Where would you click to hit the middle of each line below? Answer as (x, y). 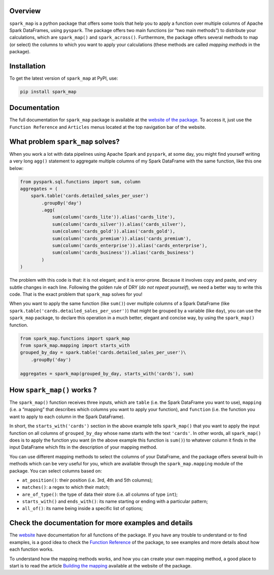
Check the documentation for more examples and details (101, 523)
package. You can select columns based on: (56, 471)
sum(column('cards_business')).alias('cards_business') (123, 253)
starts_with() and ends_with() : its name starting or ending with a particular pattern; (115, 501)
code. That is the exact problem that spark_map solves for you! (76, 294)
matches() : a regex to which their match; (66, 487)
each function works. (31, 549)
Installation (27, 66)
